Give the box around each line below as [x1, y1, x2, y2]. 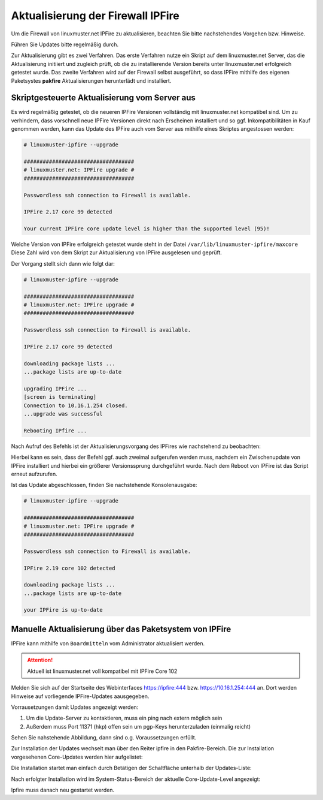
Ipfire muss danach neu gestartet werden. [11, 786, 115, 794]
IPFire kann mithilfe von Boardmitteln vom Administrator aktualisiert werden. [11, 639, 205, 647]
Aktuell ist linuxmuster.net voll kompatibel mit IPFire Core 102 [27, 667, 178, 675]
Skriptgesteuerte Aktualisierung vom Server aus [11, 93, 196, 103]
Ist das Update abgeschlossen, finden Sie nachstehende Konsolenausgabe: [11, 482, 197, 489]
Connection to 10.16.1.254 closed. [23, 402, 128, 409]
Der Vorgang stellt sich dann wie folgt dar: [11, 260, 115, 267]
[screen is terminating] [23, 393, 97, 401]
